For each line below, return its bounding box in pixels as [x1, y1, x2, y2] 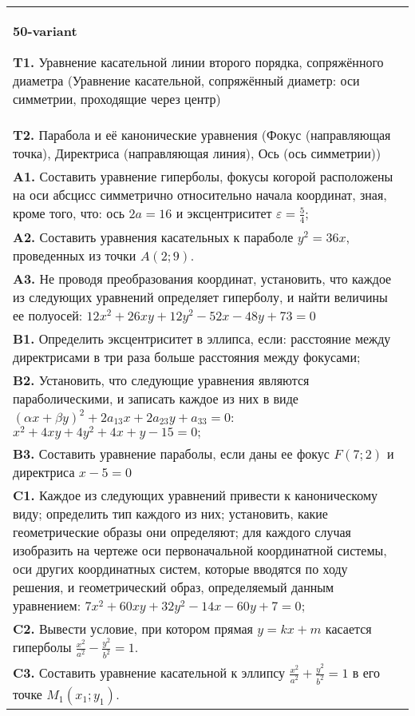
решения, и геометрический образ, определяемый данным [13, 578, 334, 597]
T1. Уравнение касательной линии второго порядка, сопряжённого [13, 53, 384, 71]
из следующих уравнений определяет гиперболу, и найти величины [13, 287, 388, 306]
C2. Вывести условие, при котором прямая [13, 619, 253, 638]
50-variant [13, 22, 77, 40]
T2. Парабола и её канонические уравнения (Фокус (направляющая [13, 125, 391, 144]
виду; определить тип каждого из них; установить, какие [13, 504, 328, 523]
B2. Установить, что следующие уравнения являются [13, 370, 310, 389]
